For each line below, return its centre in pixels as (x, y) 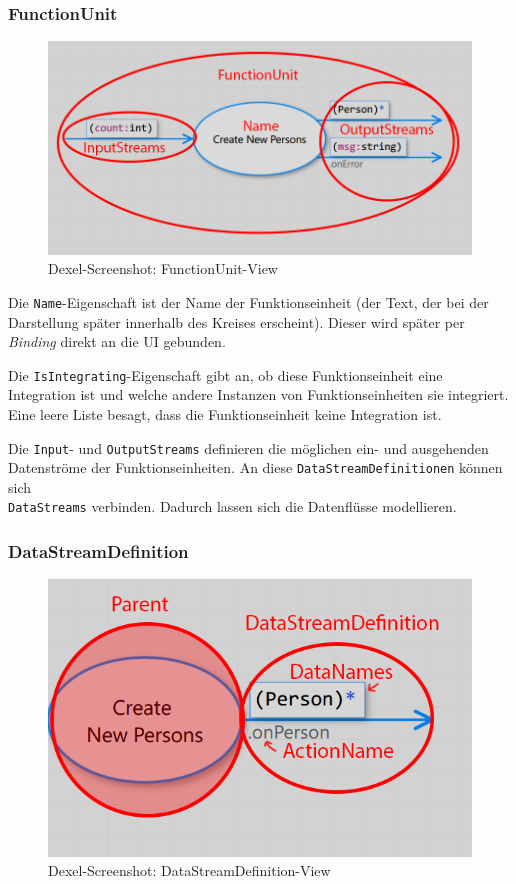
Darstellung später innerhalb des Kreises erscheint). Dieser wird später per (236, 321)
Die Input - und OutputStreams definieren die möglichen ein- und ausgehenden (248, 447)
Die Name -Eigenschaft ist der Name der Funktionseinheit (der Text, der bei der (248, 301)
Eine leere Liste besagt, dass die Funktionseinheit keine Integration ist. (225, 413)
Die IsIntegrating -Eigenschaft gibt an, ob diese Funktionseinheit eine (225, 374)
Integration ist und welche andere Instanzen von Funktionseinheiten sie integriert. (258, 394)
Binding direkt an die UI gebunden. (117, 341)
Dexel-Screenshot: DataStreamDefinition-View (189, 870)
